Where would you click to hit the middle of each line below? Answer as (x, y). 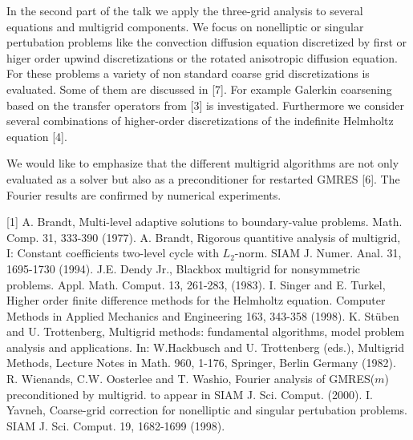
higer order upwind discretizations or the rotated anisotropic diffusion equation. (202, 57)
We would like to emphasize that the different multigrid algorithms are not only (203, 163)
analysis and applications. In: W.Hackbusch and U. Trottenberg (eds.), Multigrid (206, 347)
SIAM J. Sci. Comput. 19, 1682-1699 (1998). (116, 425)
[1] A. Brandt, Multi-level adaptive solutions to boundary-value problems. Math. (204, 222)
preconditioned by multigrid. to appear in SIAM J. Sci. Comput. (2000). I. (190, 394)
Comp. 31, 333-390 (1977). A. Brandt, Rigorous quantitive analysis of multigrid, (204, 237)
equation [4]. (37, 136)
